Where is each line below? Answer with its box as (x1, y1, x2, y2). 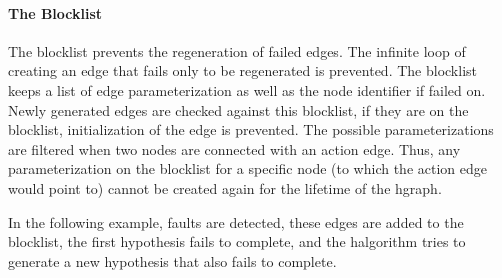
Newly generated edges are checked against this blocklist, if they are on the (8, 99, 469, 120)
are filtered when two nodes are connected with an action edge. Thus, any (8, 138, 461, 159)
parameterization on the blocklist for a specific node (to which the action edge (8, 158, 487, 179)
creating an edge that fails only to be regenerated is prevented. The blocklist (8, 60, 477, 81)
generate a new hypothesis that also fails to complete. (8, 250, 337, 271)
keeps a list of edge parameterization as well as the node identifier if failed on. (8, 79, 486, 100)
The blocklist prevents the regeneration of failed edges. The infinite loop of (8, 40, 466, 61)
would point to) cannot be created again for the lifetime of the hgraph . (8, 177, 442, 198)
